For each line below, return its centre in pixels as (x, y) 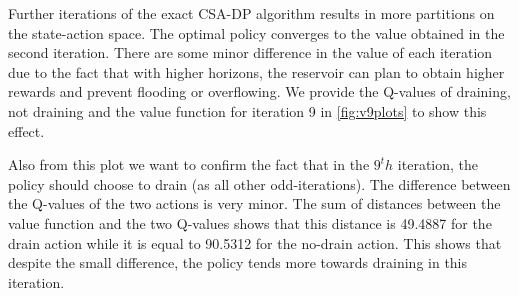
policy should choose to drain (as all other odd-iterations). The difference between (259, 183)
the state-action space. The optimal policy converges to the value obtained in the (256, 32)
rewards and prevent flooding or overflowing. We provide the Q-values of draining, (259, 91)
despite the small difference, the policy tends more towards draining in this (238, 262)
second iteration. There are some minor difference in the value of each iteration (250, 52)
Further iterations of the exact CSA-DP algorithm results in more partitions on (251, 13)
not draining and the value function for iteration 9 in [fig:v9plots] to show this (247, 110)
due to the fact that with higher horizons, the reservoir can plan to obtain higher (256, 71)
